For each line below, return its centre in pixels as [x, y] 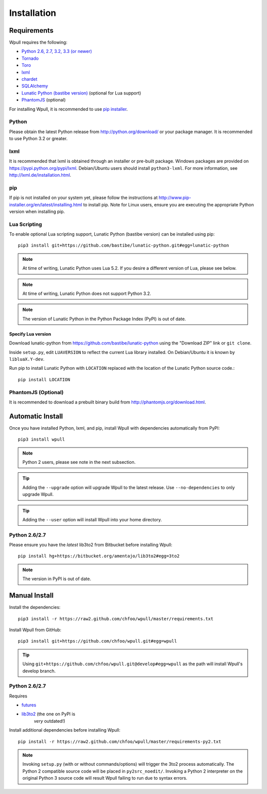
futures [29, 705]
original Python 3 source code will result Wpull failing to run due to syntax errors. [105, 778]
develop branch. [39, 671]
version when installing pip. [37, 211]
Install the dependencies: [35, 607]
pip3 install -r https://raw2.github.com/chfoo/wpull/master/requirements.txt [116, 619]
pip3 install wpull [42, 440]
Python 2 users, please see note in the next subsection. [79, 462]
